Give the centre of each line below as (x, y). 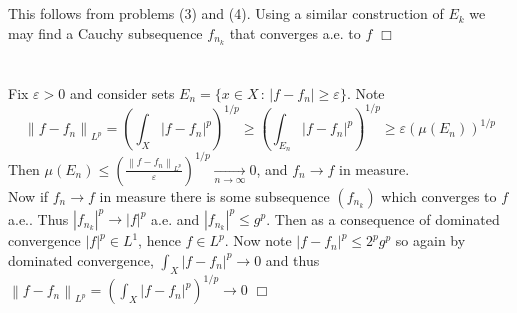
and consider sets (122, 92)
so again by (430, 240)
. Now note (258, 240)
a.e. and (175, 218)
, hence (159, 240)
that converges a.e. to (295, 32)
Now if (28, 195)
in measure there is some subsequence (214, 195)
